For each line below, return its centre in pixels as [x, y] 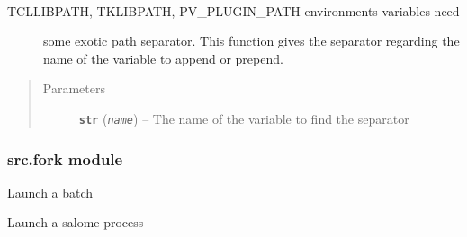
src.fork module [65, 158]
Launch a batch [50, 192]
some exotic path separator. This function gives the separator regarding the [251, 41]
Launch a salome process [76, 222]
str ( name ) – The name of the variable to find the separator [244, 118]
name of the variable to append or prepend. [163, 58]
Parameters [74, 88]
